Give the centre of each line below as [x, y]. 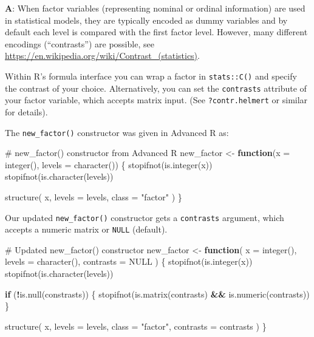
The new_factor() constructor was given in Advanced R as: [117, 132]
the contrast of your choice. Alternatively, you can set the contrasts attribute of [156, 88]
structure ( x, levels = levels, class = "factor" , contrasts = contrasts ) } [136, 326]
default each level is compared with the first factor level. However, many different [156, 32]
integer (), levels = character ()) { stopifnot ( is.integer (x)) [109, 164]
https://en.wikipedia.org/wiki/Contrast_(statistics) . [102, 56]
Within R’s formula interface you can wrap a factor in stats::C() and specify [151, 76]
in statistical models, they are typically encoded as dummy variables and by [146, 20]
